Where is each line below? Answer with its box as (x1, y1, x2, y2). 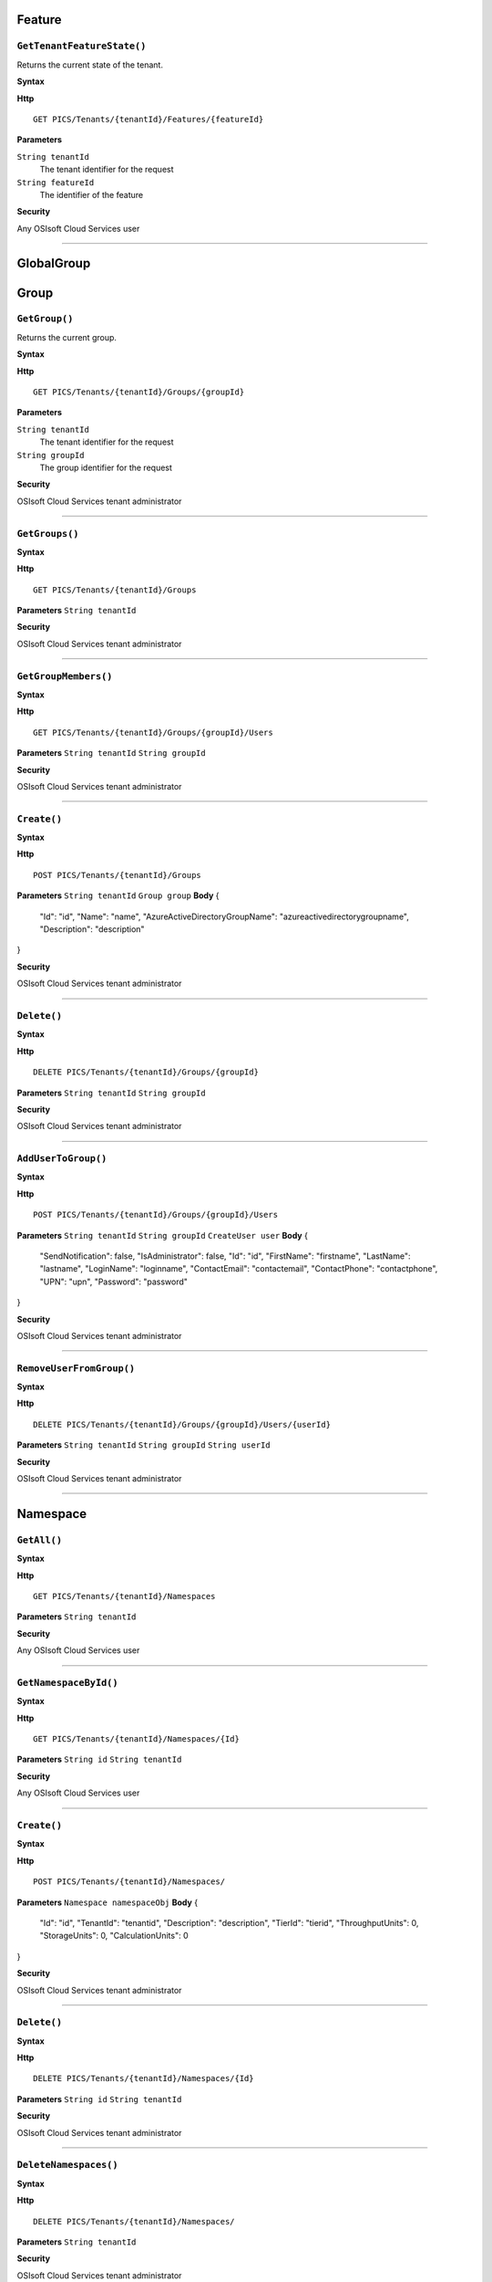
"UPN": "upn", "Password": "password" (39, 1276, 189, 1287)
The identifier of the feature (39, 189, 144, 200)
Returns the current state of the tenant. (16, 59, 164, 70)
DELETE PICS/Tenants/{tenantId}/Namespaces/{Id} (33, 2073, 254, 2084)
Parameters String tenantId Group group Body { (16, 890, 220, 901)
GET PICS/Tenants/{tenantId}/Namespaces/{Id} (33, 1734, 241, 1744)
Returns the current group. (16, 331, 118, 342)
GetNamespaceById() (16, 1676, 118, 1689)
